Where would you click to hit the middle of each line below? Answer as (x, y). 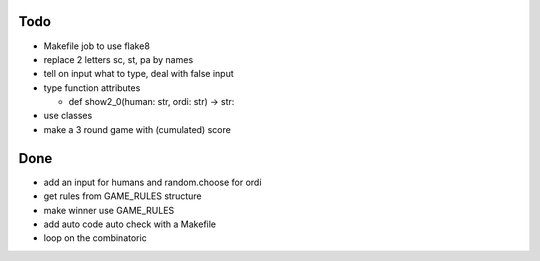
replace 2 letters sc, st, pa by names (118, 59)
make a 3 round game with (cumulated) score (137, 129)
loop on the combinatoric (95, 238)
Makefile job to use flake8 (96, 46)
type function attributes (92, 87)
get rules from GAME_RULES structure (122, 196)
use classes (68, 116)
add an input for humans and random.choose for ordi (152, 182)
